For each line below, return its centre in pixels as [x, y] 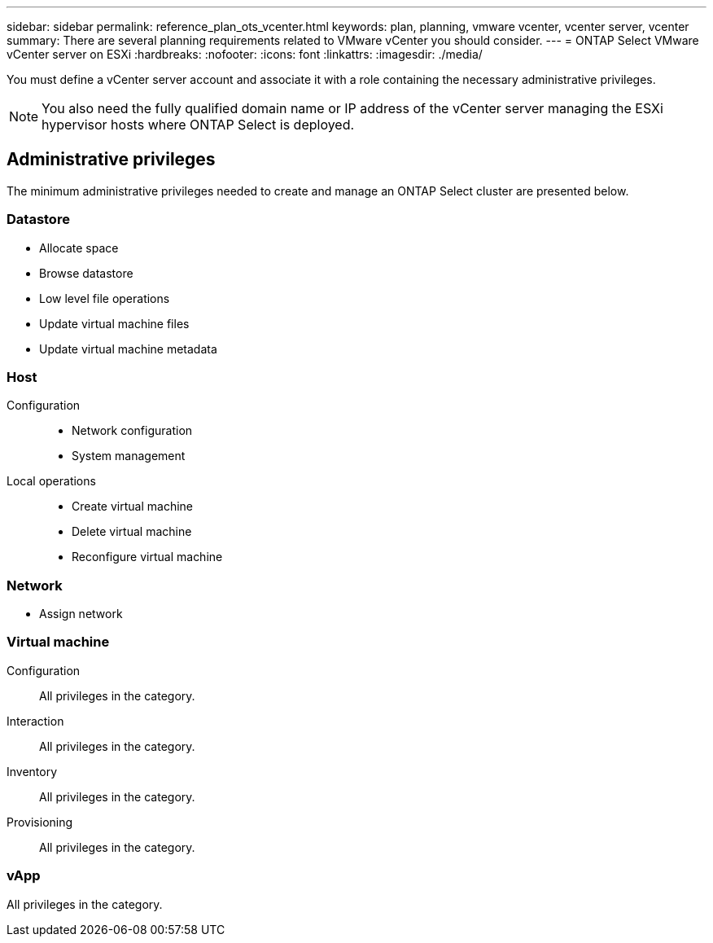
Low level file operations [105, 298]
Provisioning [40, 822]
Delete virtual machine [132, 532]
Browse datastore [86, 273]
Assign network [81, 614]
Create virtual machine [132, 507]
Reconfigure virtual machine [147, 557]
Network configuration [132, 431]
